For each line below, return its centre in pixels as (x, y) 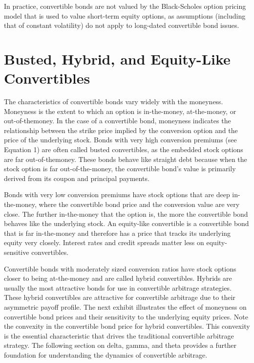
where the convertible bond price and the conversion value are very (139, 204)
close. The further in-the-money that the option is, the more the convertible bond (126, 214)
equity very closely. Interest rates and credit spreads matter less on (104, 242)
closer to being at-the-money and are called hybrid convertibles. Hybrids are (118, 278)
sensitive (17, 252)
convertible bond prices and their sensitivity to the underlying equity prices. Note (126, 316)
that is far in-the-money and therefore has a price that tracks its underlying (117, 233)
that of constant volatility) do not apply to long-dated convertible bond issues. (122, 25)
